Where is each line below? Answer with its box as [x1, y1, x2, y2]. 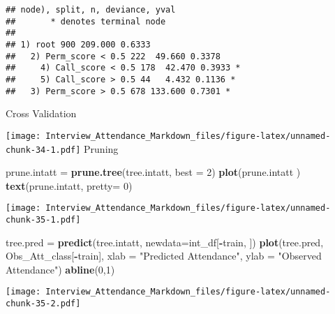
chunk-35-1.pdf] [6, 215, 81, 225]
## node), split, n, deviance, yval [6, 5, 176, 15]
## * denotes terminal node [6, 16, 166, 27]
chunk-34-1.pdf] [6, 144, 81, 155]
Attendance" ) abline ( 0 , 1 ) [6, 262, 115, 276]
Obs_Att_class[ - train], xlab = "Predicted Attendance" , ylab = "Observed [6, 248, 322, 263]
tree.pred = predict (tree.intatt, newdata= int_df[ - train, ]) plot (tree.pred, [6, 234, 324, 249]
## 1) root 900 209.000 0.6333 [6, 39, 151, 50]
